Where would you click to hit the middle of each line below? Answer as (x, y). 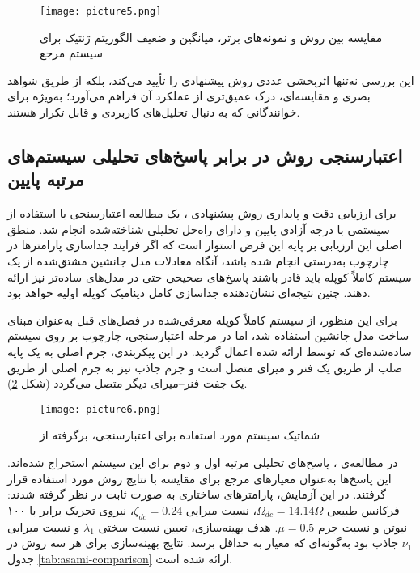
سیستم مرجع (71, 53)
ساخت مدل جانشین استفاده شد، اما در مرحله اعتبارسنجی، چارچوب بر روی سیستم (208, 335)
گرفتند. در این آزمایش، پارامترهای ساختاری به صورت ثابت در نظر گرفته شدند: (197, 494)
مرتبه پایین (46, 179)
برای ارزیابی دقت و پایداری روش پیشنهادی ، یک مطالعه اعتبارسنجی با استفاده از (202, 213)
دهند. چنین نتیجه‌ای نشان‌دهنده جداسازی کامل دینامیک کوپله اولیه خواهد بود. (189, 293)
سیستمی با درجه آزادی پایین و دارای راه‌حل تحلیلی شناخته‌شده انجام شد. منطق (199, 229)
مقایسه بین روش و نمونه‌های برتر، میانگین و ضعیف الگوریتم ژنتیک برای (211, 37)
